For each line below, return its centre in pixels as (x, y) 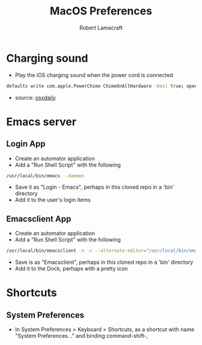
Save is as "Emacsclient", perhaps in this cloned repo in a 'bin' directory (104, 262)
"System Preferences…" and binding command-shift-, (81, 336)
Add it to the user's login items (53, 200)
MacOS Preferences (101, 11)
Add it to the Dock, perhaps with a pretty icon (71, 269)
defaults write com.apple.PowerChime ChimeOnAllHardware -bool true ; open (102, 86)
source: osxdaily (35, 97)
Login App (26, 144)
